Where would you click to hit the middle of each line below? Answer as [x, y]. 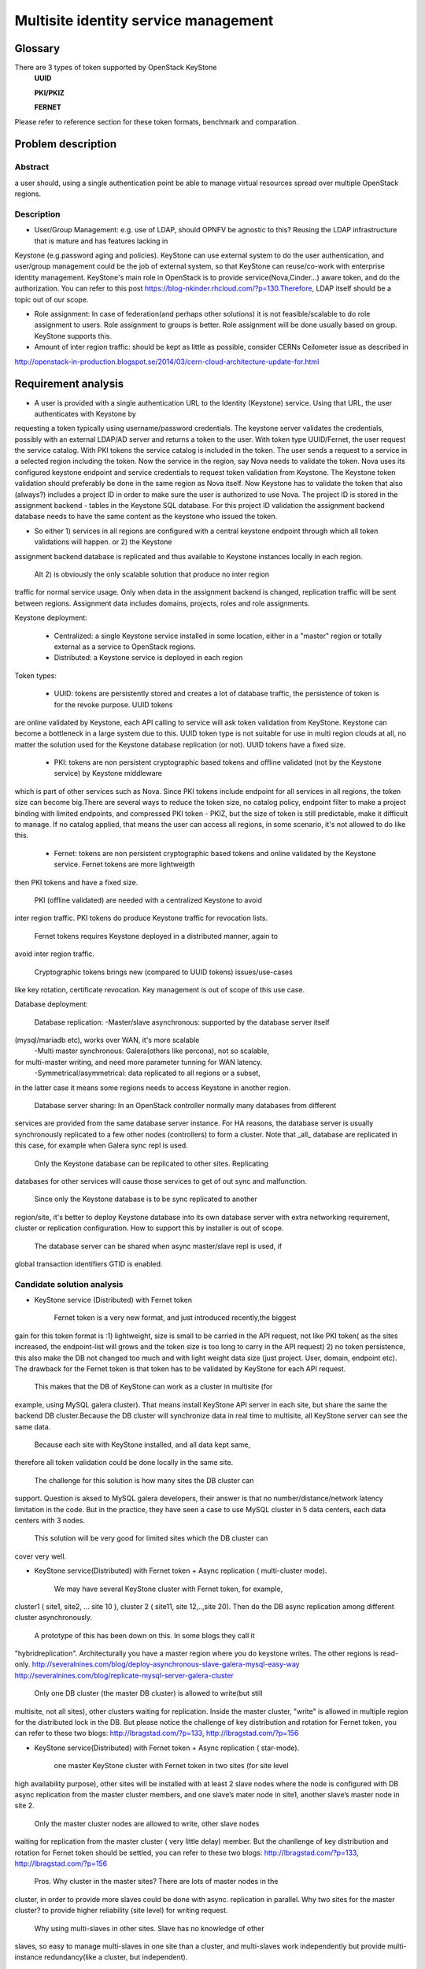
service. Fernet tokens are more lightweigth [125, 864]
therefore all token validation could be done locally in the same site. [124, 1463]
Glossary [37, 48]
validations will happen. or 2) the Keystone [103, 542]
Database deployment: [51, 1004]
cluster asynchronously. [54, 1618]
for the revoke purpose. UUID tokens [113, 704]
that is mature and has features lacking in [101, 241]
